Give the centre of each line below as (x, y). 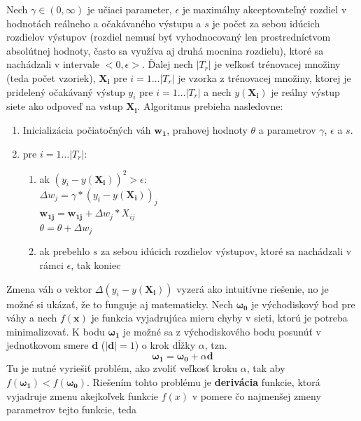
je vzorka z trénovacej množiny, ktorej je (264, 77)
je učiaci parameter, (129, 9)
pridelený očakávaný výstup (66, 91)
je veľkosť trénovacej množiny (277, 64)
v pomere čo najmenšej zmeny (256, 395)
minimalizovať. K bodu (56, 331)
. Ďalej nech (167, 64)
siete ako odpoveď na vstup (65, 106)
